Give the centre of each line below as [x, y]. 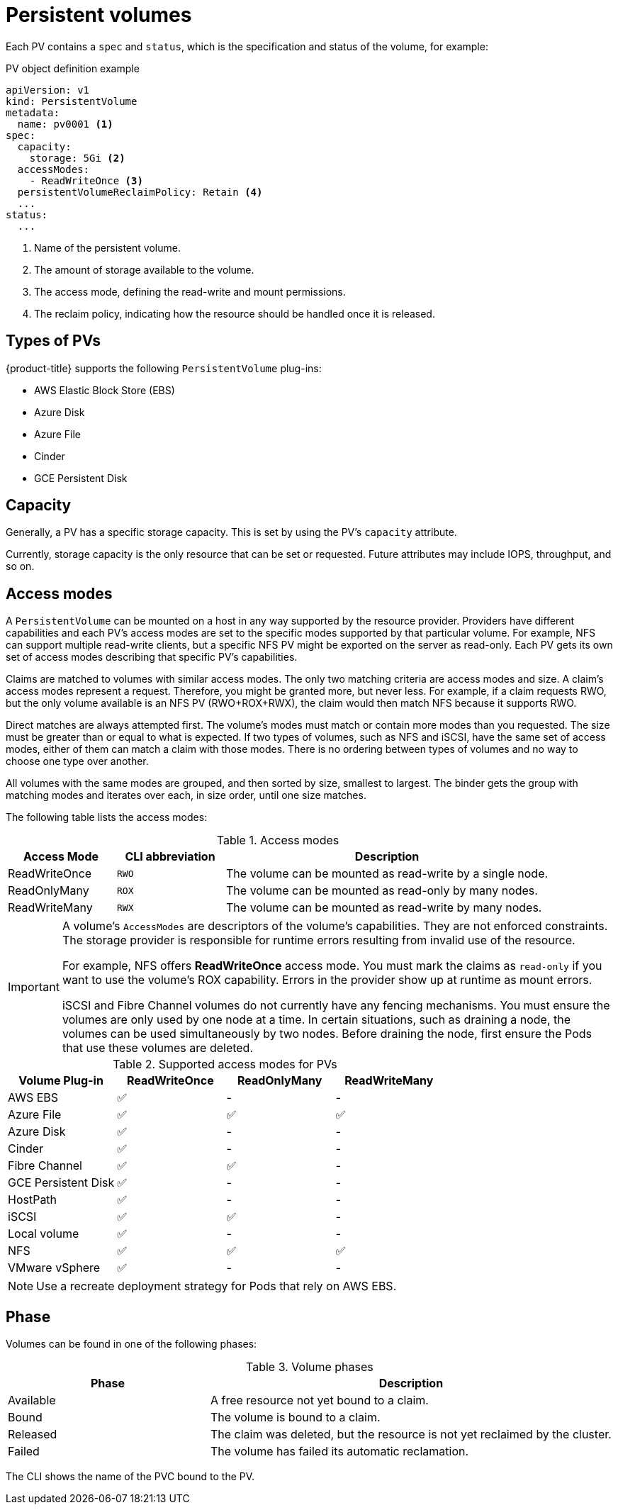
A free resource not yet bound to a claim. [319, 1400]
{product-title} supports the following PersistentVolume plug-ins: [164, 368]
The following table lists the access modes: [107, 817]
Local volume [44, 1234]
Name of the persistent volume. [107, 247]
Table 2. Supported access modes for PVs [225, 1064]
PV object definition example [73, 68]
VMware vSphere [54, 1268]
